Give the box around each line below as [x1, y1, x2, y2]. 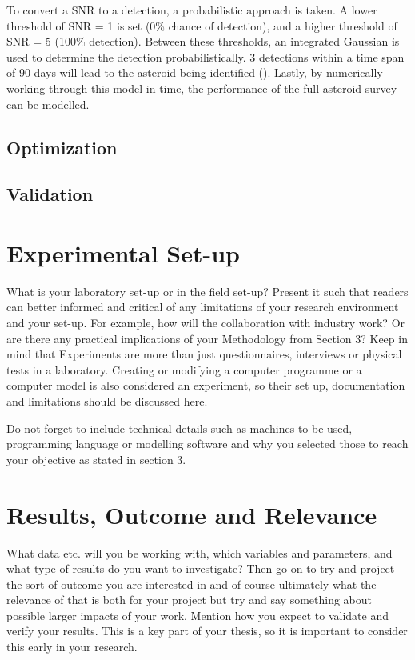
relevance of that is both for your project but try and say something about [6, 591, 373, 608]
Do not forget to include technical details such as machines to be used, [6, 419, 353, 436]
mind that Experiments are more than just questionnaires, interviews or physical [6, 346, 402, 362]
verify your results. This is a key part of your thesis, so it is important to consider [6, 622, 408, 639]
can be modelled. [6, 95, 90, 112]
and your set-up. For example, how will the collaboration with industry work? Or [6, 314, 405, 331]
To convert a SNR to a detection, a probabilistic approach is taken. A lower [6, 2, 377, 18]
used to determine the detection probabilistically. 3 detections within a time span [6, 48, 405, 65]
